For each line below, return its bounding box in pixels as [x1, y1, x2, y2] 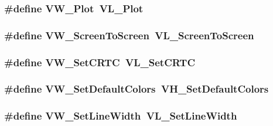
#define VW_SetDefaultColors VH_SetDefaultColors [4, 81, 269, 96]
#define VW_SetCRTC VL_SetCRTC [4, 55, 196, 69]
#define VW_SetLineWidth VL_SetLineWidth [4, 108, 237, 123]
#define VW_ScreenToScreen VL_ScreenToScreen [4, 28, 254, 42]
